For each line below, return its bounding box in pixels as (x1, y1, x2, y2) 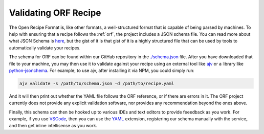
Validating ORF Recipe (9, 7, 101, 18)
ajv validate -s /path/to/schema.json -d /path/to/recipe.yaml (19, 81, 175, 86)
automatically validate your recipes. (9, 45, 81, 51)
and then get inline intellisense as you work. (9, 123, 97, 129)
